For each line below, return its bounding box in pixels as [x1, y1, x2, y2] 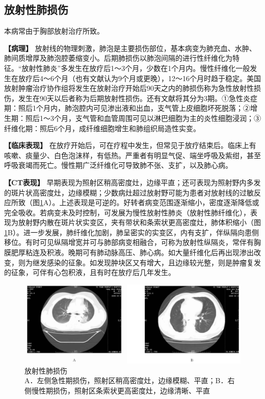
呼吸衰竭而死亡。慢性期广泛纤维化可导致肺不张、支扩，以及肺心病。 [4, 160, 232, 170]
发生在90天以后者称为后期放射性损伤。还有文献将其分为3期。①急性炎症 [18, 92, 257, 103]
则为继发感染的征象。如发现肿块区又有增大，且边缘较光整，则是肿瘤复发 [18, 257, 261, 267]
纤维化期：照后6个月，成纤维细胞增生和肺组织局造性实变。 [4, 122, 200, 133]
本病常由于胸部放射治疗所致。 [4, 26, 104, 36]
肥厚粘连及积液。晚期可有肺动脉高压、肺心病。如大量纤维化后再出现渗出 [11, 247, 254, 258]
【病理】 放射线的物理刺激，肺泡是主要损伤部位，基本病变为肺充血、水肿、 [4, 42, 256, 53]
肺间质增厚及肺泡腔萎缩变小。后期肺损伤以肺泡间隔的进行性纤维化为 [4, 53, 232, 63]
